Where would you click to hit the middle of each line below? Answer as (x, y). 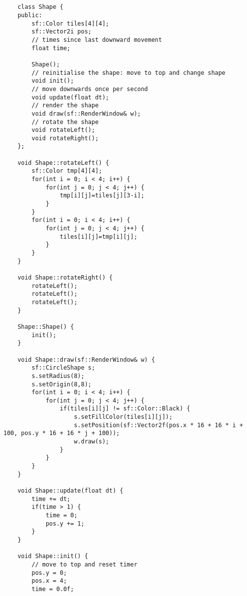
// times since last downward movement (97, 40)
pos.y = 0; (49, 573)
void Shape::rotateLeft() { (63, 163)
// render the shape (65, 106)
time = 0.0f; (53, 589)
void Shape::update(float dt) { (70, 491)
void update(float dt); (70, 97)
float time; (51, 48)
